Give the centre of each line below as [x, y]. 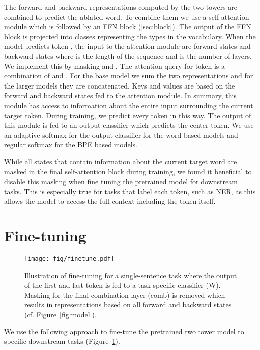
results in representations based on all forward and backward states [128, 304]
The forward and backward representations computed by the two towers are [121, 7]
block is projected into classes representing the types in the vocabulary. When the [130, 36]
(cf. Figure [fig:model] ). [60, 315]
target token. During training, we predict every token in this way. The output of [128, 115]
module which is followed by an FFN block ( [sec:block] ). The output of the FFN [128, 26]
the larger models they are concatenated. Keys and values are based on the [120, 85]
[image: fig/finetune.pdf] [69, 259]
